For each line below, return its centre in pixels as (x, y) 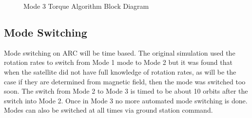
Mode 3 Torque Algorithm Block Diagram (86, 6)
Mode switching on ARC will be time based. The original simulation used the (120, 52)
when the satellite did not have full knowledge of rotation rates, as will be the (120, 71)
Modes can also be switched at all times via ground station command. (108, 110)
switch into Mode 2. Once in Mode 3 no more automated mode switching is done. (126, 100)
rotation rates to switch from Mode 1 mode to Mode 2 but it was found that (118, 62)
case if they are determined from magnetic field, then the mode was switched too (125, 81)
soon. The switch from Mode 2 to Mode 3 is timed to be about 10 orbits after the (126, 91)
